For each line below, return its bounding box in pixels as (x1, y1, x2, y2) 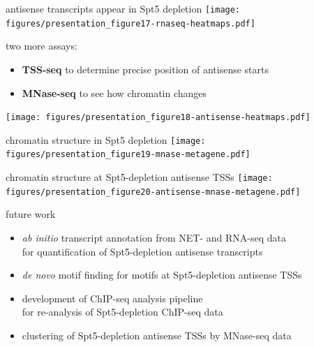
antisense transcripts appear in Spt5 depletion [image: (6, 1, 241, 15)
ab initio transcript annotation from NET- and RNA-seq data (22, 230, 286, 244)
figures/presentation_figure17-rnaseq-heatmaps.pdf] (6, 18, 255, 29)
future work (6, 207, 56, 221)
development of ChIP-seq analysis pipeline (22, 290, 203, 305)
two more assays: (6, 38, 77, 53)
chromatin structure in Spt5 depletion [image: (6, 132, 206, 147)
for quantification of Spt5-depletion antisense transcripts (22, 244, 263, 258)
